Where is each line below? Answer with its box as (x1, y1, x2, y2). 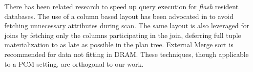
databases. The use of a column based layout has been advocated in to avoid (4, 11, 233, 21)
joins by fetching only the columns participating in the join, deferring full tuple (4, 30, 241, 40)
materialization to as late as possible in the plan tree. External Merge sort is (4, 39, 233, 50)
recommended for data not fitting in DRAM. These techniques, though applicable (4, 49, 249, 59)
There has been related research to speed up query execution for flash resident (4, 1, 239, 11)
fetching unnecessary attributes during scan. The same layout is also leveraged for (4, 20, 250, 31)
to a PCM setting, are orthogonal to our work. (4, 58, 144, 69)
